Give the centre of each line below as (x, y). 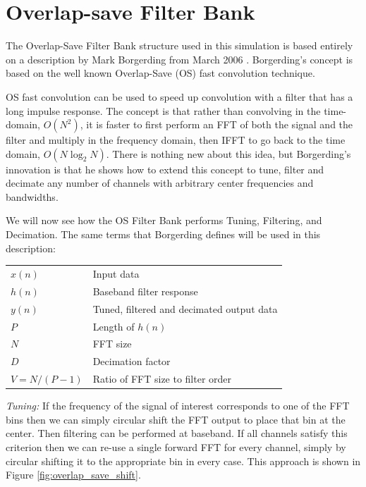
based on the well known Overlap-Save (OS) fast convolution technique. (160, 73)
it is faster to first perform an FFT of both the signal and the (220, 124)
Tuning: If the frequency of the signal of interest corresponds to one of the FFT (178, 406)
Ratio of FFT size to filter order (162, 379)
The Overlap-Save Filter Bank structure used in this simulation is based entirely (179, 45)
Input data (116, 273)
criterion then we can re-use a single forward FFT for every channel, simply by (176, 446)
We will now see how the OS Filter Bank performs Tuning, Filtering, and (164, 220)
